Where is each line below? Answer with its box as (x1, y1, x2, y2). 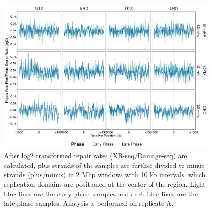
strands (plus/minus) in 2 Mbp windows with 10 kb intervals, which (4, 169, 206, 180)
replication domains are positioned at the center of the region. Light (4, 179, 206, 189)
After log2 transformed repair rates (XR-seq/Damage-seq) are (4, 151, 187, 161)
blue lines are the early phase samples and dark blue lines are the (4, 188, 198, 198)
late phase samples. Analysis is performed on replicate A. (4, 198, 174, 208)
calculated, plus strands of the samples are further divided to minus (4, 160, 205, 170)
